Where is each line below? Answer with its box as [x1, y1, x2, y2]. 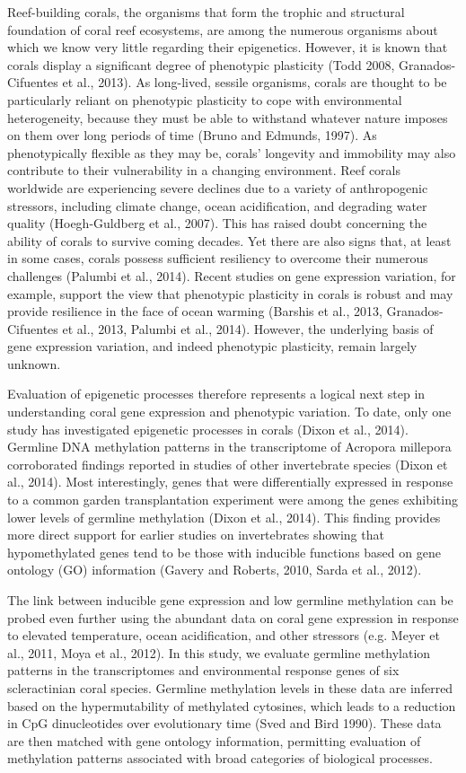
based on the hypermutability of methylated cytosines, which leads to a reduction [7, 696, 456, 715]
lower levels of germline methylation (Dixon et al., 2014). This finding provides [7, 507, 441, 526]
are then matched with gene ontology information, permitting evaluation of [7, 731, 421, 750]
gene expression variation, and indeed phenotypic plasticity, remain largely [7, 337, 418, 356]
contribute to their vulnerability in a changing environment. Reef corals [7, 161, 401, 180]
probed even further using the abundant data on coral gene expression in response [7, 608, 459, 627]
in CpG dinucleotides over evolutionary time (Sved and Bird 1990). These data [7, 714, 442, 733]
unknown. [7, 354, 61, 373]
